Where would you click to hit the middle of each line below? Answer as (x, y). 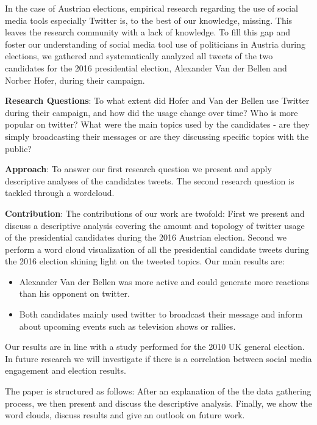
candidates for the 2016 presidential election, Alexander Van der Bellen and (146, 67)
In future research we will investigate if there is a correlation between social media (158, 358)
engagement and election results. (66, 370)
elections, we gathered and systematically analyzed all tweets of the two (139, 56)
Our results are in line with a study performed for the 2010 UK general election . (155, 347)
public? (18, 148)
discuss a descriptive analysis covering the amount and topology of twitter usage (155, 225)
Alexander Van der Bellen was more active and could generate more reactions (164, 281)
